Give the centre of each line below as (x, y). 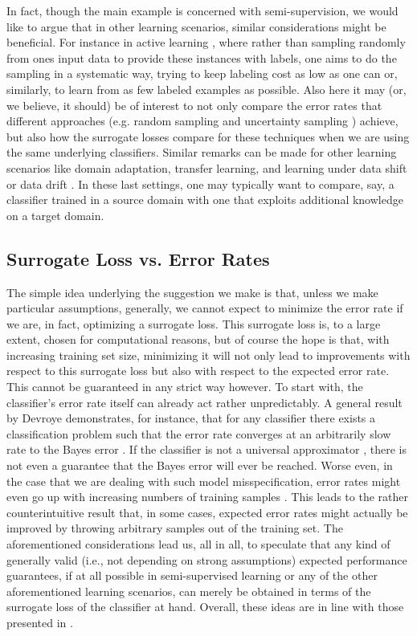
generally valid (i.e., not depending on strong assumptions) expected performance (207, 559)
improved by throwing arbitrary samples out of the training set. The (175, 528)
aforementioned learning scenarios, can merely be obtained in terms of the (189, 591)
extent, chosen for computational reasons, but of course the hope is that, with (198, 339)
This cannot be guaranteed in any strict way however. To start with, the (185, 387)
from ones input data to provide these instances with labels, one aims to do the (202, 57)
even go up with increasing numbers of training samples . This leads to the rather (207, 497)
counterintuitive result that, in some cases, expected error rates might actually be (207, 512)
